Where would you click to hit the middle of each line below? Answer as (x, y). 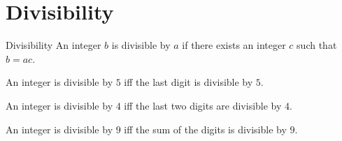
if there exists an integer (234, 45)
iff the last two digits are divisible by (203, 105)
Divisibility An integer (54, 45)
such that (317, 45)
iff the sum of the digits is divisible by (205, 129)
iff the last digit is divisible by (188, 82)
